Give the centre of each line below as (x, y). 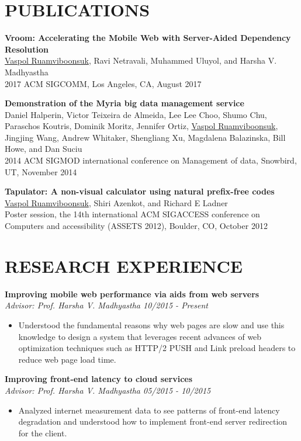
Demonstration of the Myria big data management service (124, 103)
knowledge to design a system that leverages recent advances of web (140, 336)
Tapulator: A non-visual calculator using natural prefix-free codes (140, 191)
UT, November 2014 (41, 171)
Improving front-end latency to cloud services (99, 379)
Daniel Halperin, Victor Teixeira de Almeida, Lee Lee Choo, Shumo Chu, (136, 114)
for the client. (43, 433)
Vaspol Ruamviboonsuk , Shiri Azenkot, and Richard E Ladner (116, 202)
